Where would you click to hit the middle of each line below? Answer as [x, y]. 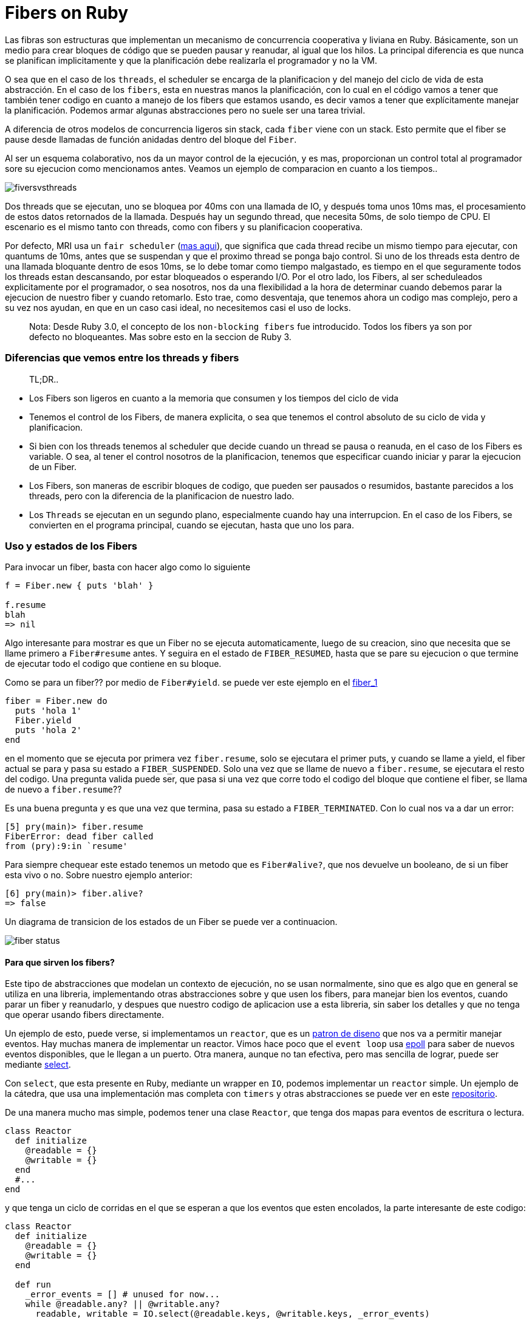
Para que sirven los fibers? [60, 962]
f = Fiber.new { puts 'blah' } [79, 586]
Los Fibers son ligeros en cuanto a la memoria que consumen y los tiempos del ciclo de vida [214, 398]
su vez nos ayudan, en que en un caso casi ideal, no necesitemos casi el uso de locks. [178, 307]
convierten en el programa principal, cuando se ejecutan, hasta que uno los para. [192, 525]
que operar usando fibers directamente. [85, 1015]
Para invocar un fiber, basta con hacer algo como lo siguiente [128, 567]
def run [33, 1285]
